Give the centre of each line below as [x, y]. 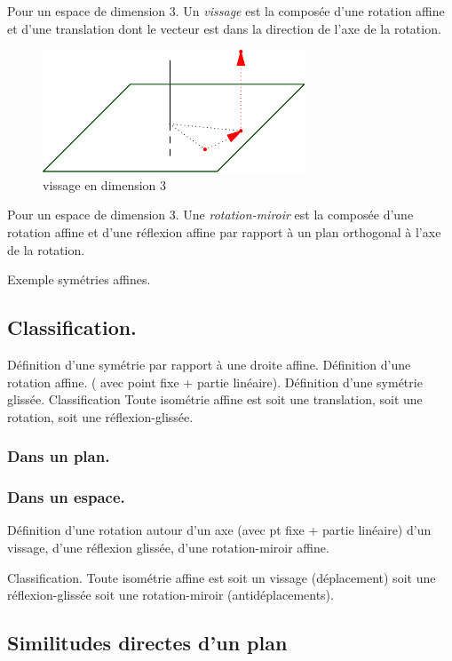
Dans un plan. [59, 456]
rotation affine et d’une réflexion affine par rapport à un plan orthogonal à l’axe [224, 231]
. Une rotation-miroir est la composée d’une [294, 215]
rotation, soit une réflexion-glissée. [100, 416]
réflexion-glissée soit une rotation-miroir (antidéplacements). [170, 595]
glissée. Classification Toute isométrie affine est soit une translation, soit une [215, 399]
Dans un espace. [66, 497]
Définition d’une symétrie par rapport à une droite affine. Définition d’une [209, 364]
